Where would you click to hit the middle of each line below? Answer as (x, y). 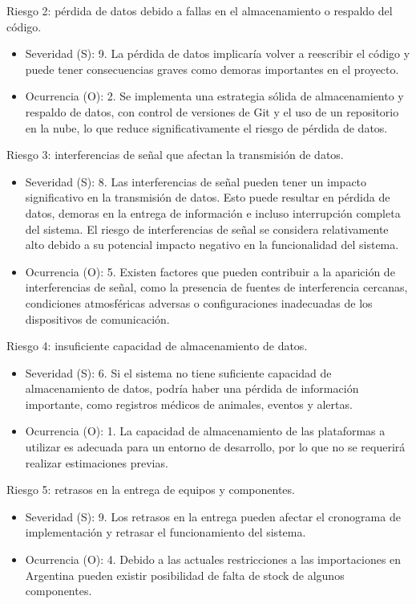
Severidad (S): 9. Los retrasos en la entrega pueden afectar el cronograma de (213, 516)
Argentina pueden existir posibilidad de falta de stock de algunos (185, 575)
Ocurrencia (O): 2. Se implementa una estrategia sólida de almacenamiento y (214, 96)
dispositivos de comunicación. (97, 318)
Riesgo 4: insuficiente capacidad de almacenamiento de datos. (157, 346)
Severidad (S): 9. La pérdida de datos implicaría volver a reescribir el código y (218, 53)
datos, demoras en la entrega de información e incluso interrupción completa (213, 212)
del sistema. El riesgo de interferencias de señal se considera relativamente (207, 229)
